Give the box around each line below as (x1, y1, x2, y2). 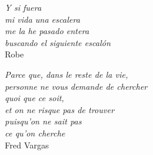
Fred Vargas (5, 138, 49, 151)
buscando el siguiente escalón (5, 36, 111, 48)
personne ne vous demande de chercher (5, 80, 148, 92)
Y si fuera (5, 1, 42, 13)
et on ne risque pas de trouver (5, 103, 115, 116)
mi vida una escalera (5, 13, 80, 25)
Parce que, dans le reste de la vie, (5, 68, 128, 80)
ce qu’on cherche (5, 126, 65, 139)
